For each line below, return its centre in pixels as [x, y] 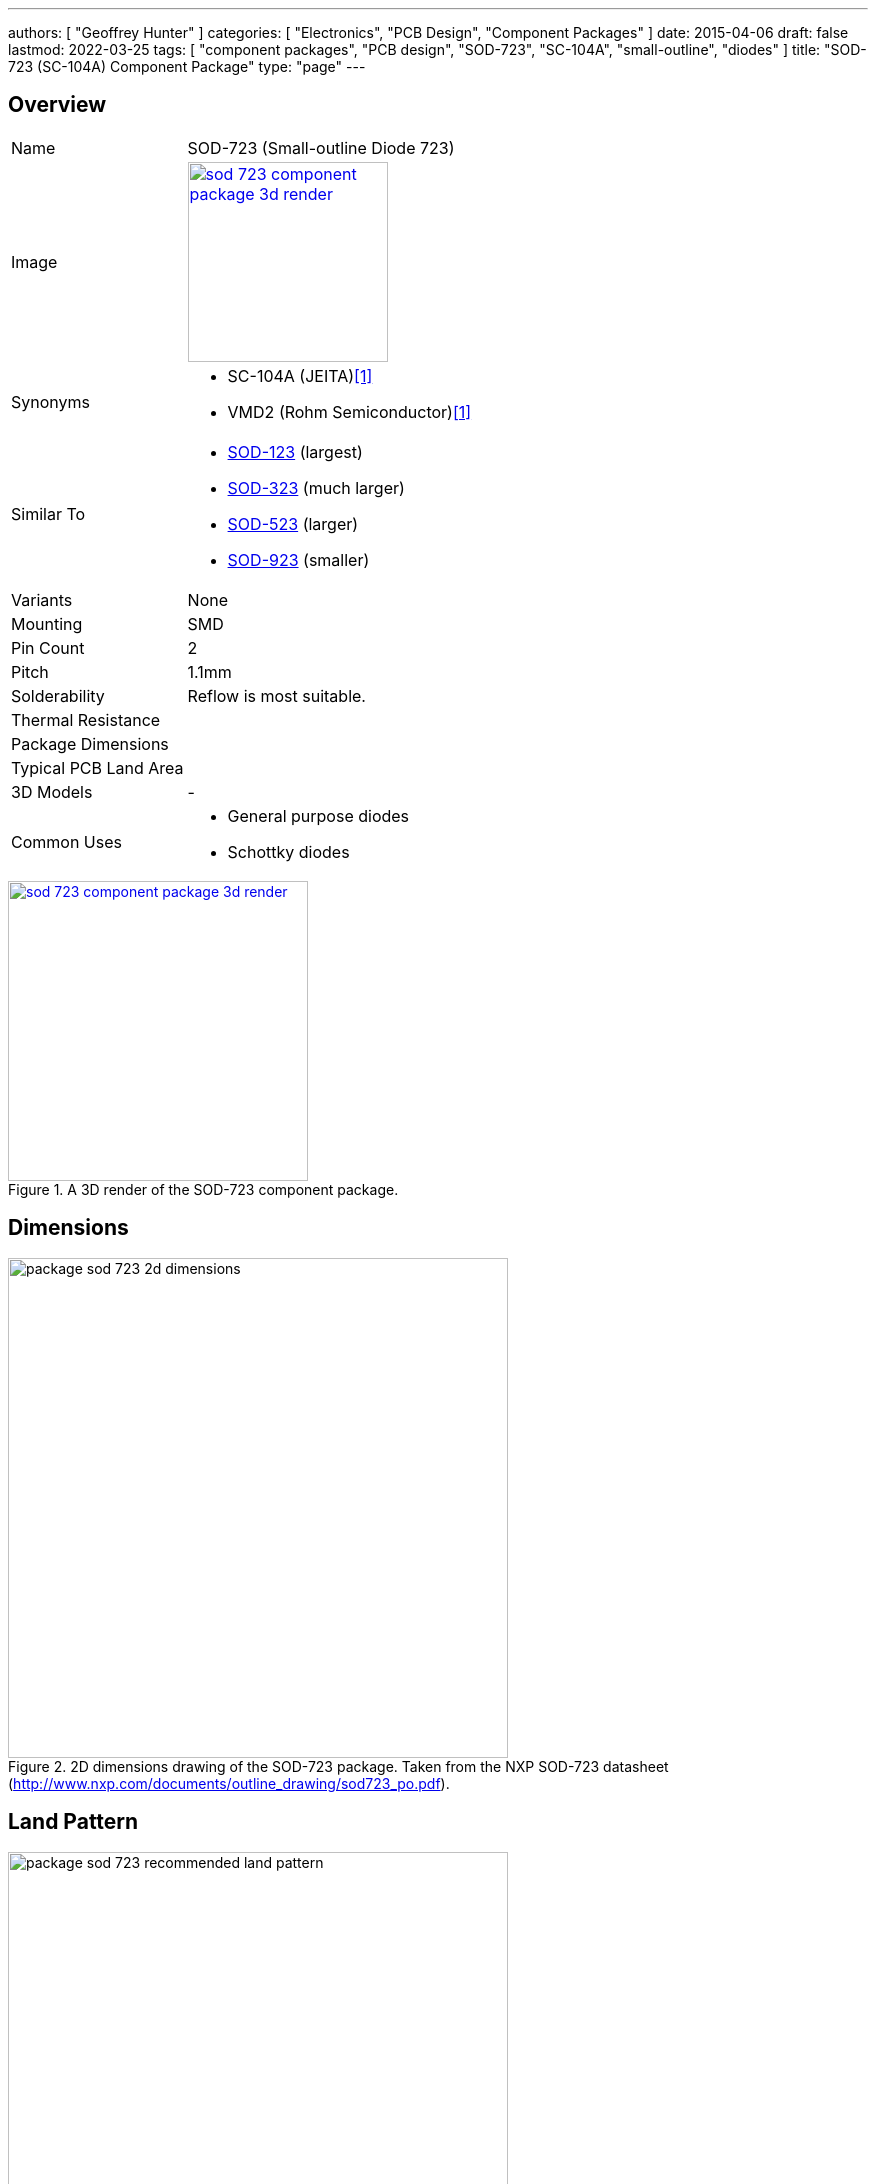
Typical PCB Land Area [97, 767]
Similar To [48, 513]
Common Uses [66, 841]
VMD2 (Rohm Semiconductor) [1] [349, 411]
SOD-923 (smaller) [298, 559]
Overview [57, 105]
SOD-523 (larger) [293, 523]
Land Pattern [73, 1822]
